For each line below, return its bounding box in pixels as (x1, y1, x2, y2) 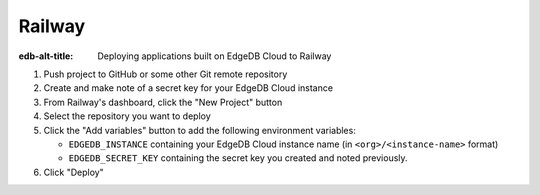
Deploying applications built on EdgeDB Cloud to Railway (97, 50, 332, 62)
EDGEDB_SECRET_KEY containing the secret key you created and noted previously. (68, 152, 409, 164)
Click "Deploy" (43, 166, 104, 178)
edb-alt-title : (18, 50, 74, 62)
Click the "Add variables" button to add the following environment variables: (43, 124, 357, 136)
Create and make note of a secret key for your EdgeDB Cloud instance (43, 82, 334, 94)
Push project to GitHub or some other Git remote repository (43, 68, 288, 80)
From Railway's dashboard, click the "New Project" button (43, 96, 283, 108)
